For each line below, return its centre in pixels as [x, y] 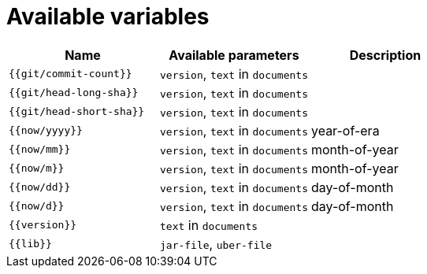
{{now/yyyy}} [46, 131]
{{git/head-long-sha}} [74, 93]
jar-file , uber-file [216, 244]
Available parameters [234, 55]
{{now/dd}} [40, 187]
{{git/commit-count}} [71, 74]
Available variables [108, 17]
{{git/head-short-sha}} [77, 112]
